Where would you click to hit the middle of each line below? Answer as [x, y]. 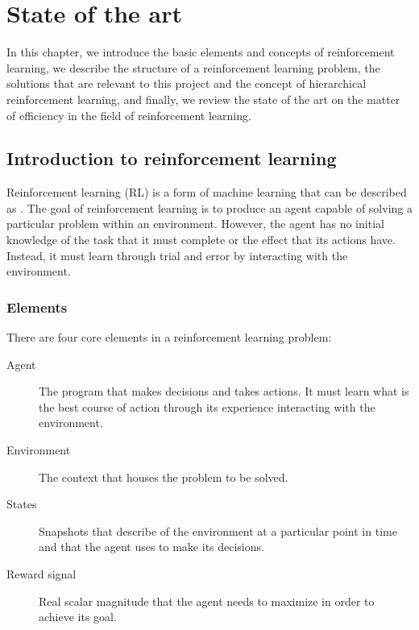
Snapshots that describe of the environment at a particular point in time [218, 531]
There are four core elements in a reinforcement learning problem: [169, 337]
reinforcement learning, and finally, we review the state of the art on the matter [203, 99]
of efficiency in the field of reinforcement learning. [129, 115]
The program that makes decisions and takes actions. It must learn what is [224, 391]
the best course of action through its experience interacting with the [207, 406]
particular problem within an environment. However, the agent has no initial [195, 224]
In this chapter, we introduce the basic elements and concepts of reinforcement [201, 52]
